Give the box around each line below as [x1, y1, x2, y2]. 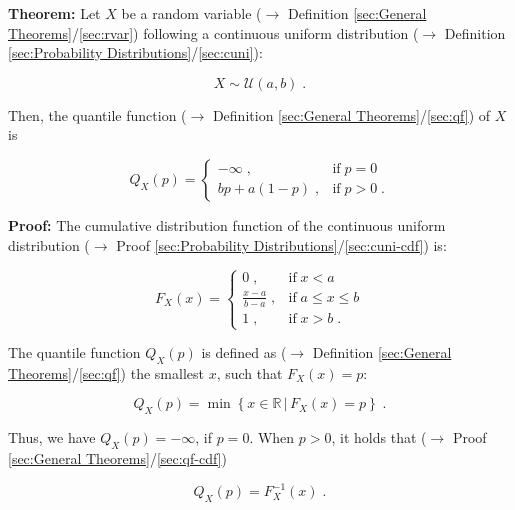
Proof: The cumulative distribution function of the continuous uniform [8, 214, 446, 235]
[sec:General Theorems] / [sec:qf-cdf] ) [8, 448, 227, 469]
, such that [216, 362, 283, 383]
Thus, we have [8, 427, 96, 448]
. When [249, 427, 295, 448]
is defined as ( [201, 342, 287, 363]
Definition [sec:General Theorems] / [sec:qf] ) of [212, 104, 491, 125]
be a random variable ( [121, 3, 262, 23]
